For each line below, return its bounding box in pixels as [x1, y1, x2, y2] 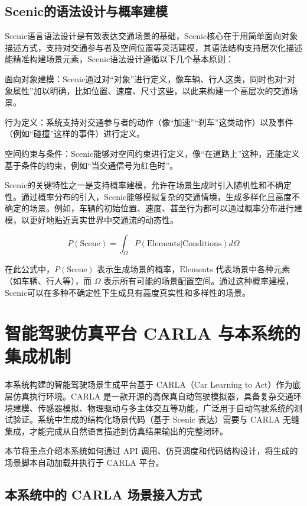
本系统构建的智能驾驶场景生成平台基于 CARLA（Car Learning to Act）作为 [5, 378, 293, 391]
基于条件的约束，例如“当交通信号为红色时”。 [5, 159, 178, 171]
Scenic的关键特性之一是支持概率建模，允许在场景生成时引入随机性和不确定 [5, 179, 292, 191]
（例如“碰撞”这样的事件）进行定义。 [5, 127, 145, 140]
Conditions [182, 239, 222, 248]
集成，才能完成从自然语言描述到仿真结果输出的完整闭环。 [5, 424, 228, 437]
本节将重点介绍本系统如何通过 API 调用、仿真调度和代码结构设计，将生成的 [5, 444, 298, 457]
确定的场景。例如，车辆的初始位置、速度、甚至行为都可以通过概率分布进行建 [5, 202, 302, 214]
